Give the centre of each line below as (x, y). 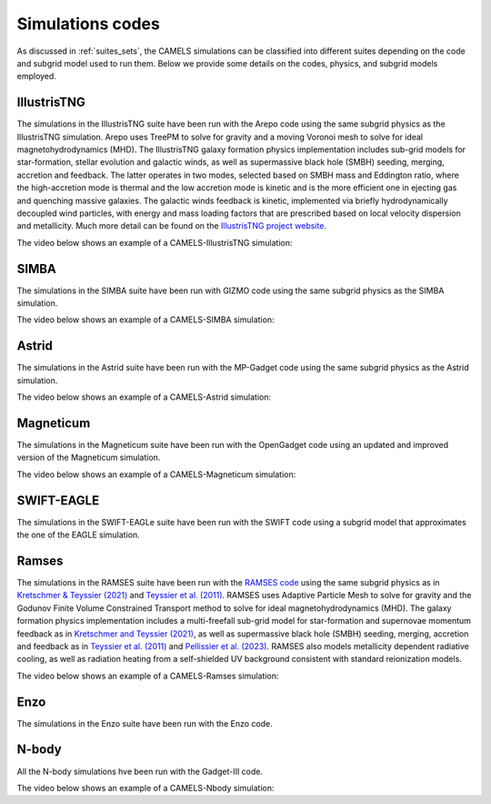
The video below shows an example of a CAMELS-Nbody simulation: (145, 788)
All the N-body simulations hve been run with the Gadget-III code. (140, 771)
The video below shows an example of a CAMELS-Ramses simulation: (148, 676)
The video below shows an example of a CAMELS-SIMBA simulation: (145, 320)
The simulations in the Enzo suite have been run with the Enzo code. (145, 723)
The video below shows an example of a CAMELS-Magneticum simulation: (156, 474)
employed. (36, 76)
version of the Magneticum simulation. (89, 458)
